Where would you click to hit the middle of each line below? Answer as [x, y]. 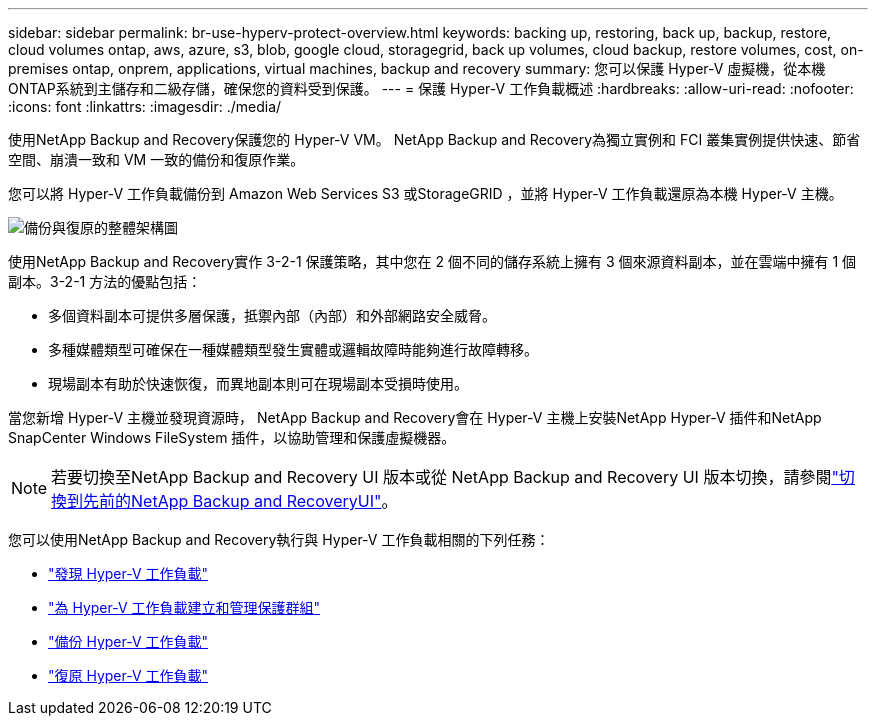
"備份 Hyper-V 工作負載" [128, 641]
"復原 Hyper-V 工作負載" [128, 675]
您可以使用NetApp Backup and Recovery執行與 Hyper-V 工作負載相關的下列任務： [279, 539]
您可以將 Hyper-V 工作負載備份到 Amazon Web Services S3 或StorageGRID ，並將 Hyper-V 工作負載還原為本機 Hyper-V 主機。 [425, 193]
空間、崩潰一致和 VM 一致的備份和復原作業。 [156, 159]
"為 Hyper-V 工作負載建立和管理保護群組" [184, 607]
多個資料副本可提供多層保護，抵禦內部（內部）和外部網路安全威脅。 [272, 315]
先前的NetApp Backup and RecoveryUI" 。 [240, 501]
